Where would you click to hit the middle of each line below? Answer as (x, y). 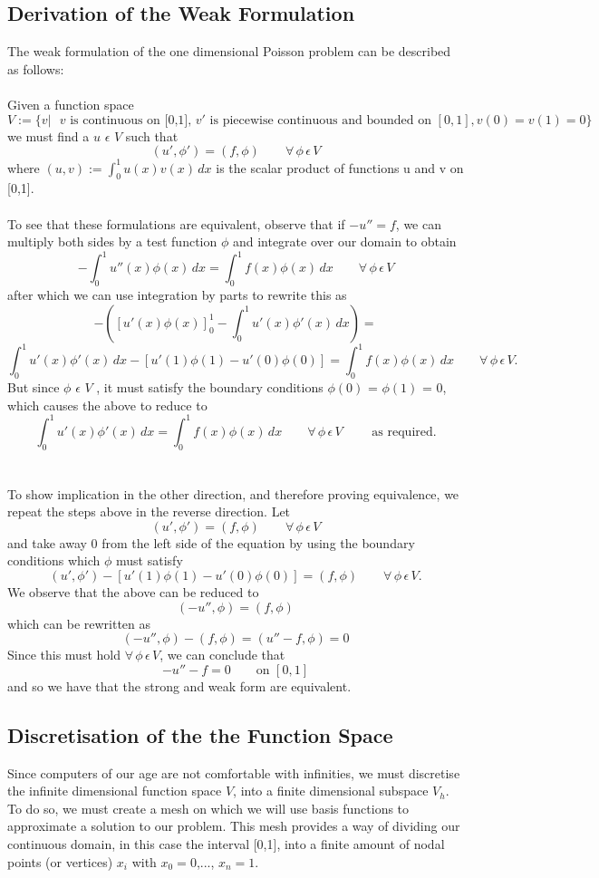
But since (34, 387)
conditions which (54, 560)
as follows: (36, 68)
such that (152, 135)
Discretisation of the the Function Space (200, 734)
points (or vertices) (60, 861)
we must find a (48, 135)
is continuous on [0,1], (131, 120)
